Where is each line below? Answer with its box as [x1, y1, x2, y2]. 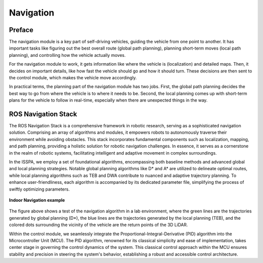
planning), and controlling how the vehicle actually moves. [9, 52, 126, 58]
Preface [9, 26, 34, 34]
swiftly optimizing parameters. [9, 186, 70, 192]
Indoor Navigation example [9, 197, 65, 203]
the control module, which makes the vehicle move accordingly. [9, 75, 137, 81]
